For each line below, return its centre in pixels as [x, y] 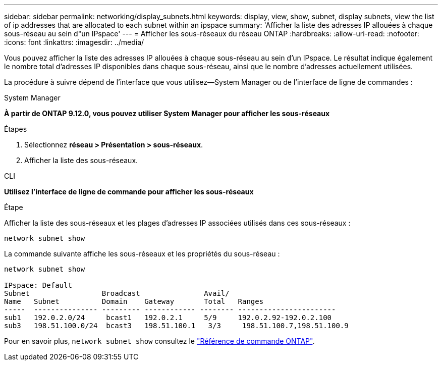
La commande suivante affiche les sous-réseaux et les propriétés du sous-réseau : [142, 254]
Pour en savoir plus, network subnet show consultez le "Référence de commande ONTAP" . [159, 341]
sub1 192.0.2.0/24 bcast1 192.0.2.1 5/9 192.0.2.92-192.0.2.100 [168, 318]
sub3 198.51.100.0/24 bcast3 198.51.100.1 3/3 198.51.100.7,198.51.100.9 [176, 326]
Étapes [16, 129]
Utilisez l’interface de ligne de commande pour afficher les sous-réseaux [129, 192]
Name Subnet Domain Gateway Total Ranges [134, 301]
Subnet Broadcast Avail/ [117, 293]
